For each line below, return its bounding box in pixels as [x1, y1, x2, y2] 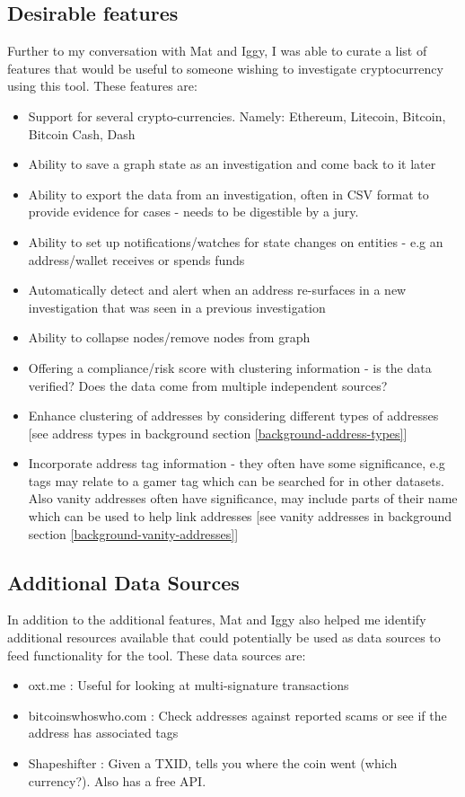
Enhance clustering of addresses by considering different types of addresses [28, 406, 439, 425]
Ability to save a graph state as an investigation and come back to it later [28, 155, 436, 173]
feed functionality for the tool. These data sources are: [7, 645, 306, 664]
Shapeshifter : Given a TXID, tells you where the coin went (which [28, 754, 398, 773]
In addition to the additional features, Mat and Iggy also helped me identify [7, 610, 426, 629]
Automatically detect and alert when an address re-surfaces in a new [28, 280, 407, 299]
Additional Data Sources [7, 568, 240, 596]
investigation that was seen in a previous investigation [28, 297, 326, 316]
